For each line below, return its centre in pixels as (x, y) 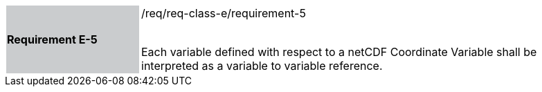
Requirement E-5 (52, 39)
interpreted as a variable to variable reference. (262, 66)
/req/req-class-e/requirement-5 (224, 13)
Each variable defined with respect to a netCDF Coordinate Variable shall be (339, 52)
